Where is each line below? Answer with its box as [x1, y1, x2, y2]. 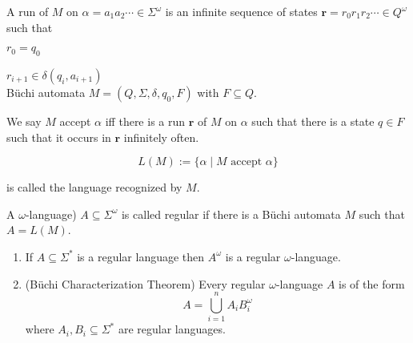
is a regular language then [77, 248, 205, 264]
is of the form [339, 275, 405, 292]
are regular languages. [118, 321, 226, 337]
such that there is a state [251, 112, 375, 129]
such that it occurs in [6, 128, 111, 145]
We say [6, 112, 42, 129]
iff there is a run [105, 112, 186, 129]
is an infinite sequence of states [165, 3, 318, 19]
